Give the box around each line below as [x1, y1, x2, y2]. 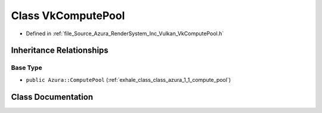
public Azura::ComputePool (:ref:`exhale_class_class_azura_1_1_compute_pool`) [26, 76, 231, 83]
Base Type [11, 63, 42, 72]
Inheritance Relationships [11, 45, 109, 56]
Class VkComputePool [11, 9, 125, 22]
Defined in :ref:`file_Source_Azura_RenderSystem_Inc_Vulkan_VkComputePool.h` [26, 30, 224, 37]
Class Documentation [11, 91, 94, 102]
